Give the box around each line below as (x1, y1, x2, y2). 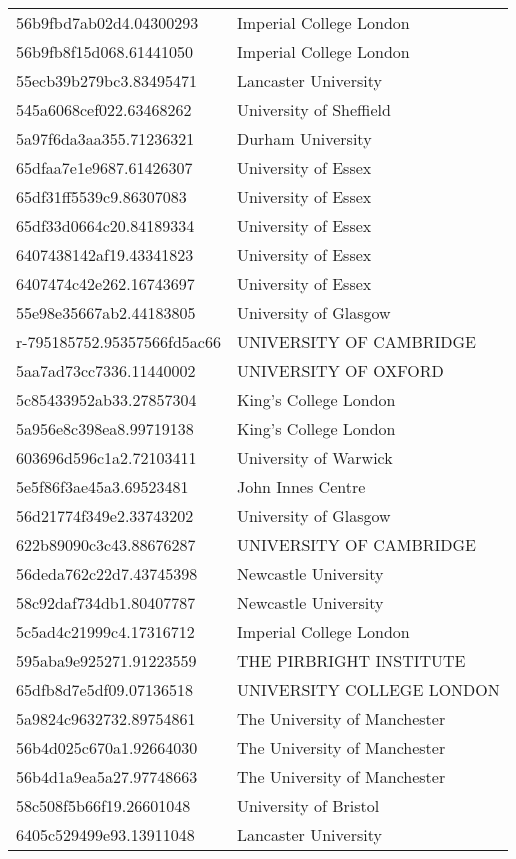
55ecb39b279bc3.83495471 (16, 69, 197, 92)
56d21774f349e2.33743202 (16, 504, 194, 527)
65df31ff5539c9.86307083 (16, 185, 187, 208)
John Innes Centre (236, 475, 366, 498)
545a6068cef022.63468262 (16, 98, 192, 121)
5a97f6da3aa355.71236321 (16, 127, 195, 150)
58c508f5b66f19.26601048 (16, 794, 191, 817)
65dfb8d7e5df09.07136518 (16, 678, 193, 701)
